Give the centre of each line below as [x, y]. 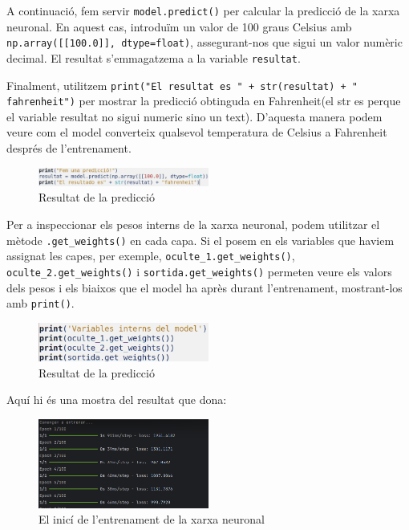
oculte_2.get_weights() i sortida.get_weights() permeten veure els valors [199, 271]
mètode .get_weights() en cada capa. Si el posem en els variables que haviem [200, 240]
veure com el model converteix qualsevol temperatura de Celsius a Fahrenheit [197, 132]
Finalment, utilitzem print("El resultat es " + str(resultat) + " [182, 85]
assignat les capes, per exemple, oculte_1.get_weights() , [151, 256]
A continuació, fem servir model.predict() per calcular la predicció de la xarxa [203, 10]
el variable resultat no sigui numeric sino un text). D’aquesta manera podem [194, 116]
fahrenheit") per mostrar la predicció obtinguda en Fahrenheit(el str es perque [204, 101]
